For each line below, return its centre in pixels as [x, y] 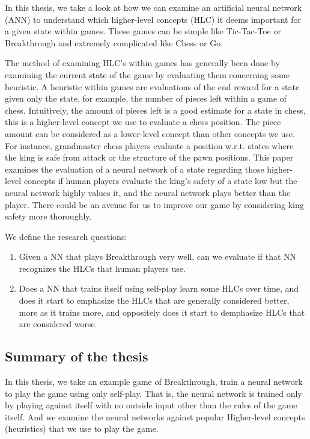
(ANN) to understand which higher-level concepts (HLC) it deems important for [153, 19]
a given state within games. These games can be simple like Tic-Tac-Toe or [143, 31]
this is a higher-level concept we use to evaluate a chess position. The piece [143, 122]
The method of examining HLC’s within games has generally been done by [142, 63]
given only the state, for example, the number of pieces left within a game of [146, 98]
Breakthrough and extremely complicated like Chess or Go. [114, 42]
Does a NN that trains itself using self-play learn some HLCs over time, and [159, 288]
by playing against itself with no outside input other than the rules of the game [151, 405]
